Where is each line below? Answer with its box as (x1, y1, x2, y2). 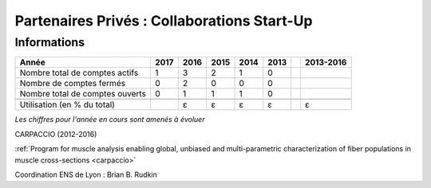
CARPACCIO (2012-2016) (14, 129, 97, 139)
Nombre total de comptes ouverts (19, 88, 147, 100)
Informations (14, 35, 85, 49)
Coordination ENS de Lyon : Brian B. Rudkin (14, 170, 157, 179)
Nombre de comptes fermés (19, 78, 126, 89)
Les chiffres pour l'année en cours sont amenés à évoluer (14, 115, 205, 124)
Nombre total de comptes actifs (19, 68, 139, 79)
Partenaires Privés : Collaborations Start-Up (14, 12, 313, 29)
